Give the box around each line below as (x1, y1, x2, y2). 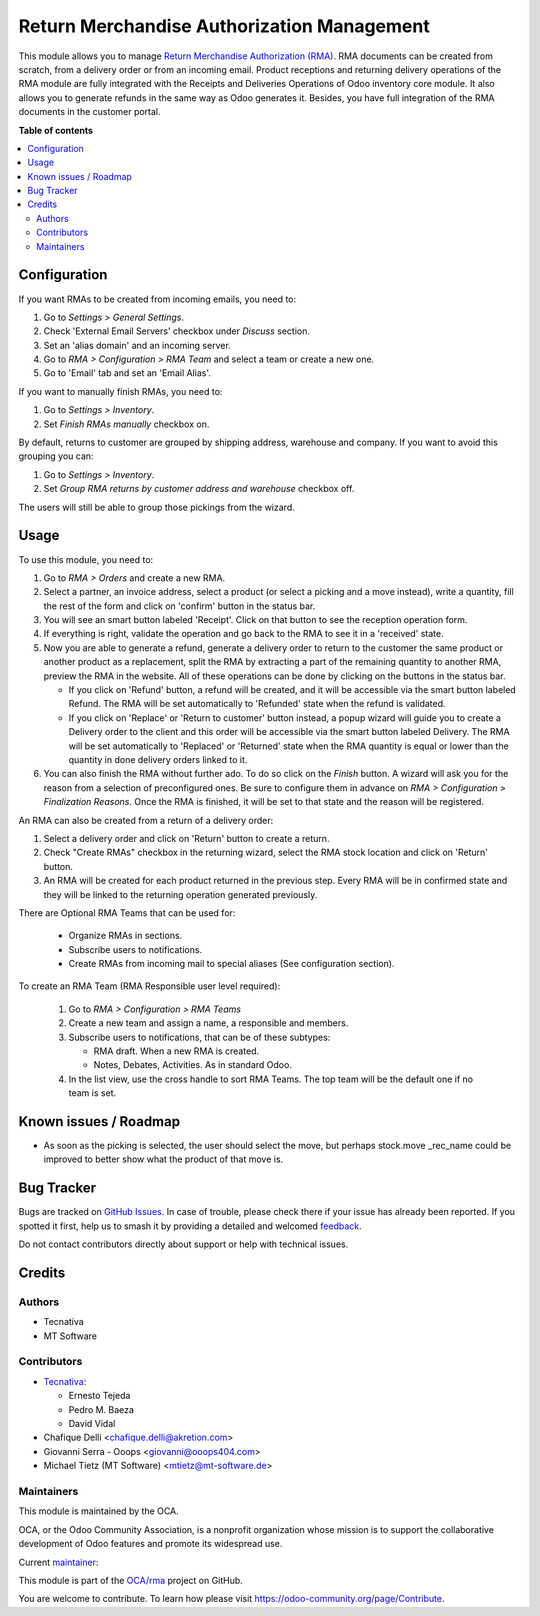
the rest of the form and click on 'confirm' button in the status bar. (43, 600, 316, 612)
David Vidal (68, 1418, 116, 1430)
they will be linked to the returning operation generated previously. (43, 888, 318, 900)
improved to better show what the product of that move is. (43, 1153, 284, 1165)
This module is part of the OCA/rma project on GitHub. (18, 1574, 244, 1586)
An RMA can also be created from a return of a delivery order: (18, 814, 274, 826)
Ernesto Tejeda (68, 1390, 131, 1402)
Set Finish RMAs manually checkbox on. (43, 418, 210, 430)
